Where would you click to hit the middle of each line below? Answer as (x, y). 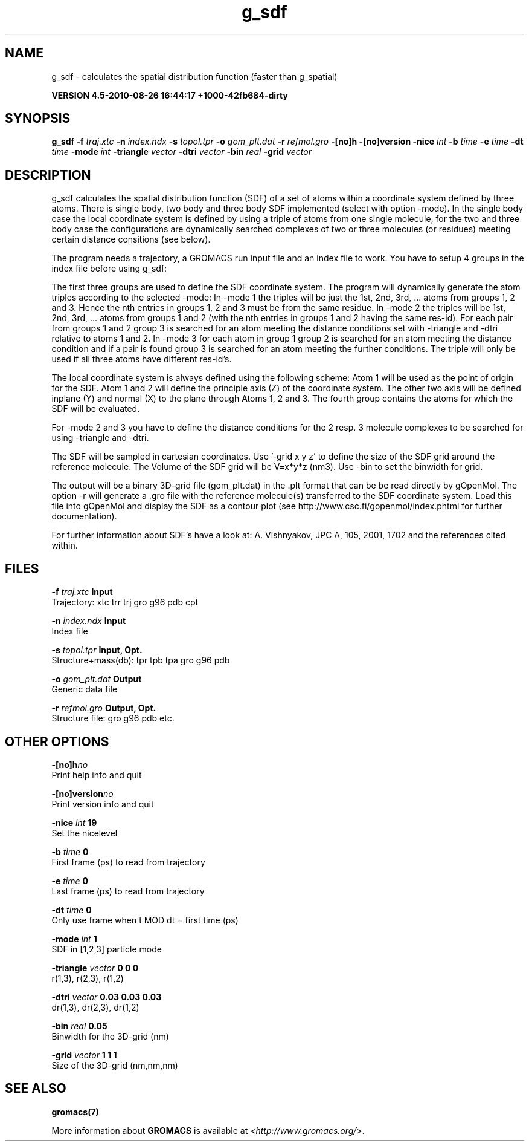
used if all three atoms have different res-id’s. (142, 359)
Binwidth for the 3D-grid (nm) (110, 1036)
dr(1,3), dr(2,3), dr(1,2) (95, 1007)
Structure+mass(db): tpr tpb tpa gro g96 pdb (141, 660)
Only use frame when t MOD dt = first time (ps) (145, 920)
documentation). (84, 516)
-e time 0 (70, 881)
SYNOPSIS (38, 119)
